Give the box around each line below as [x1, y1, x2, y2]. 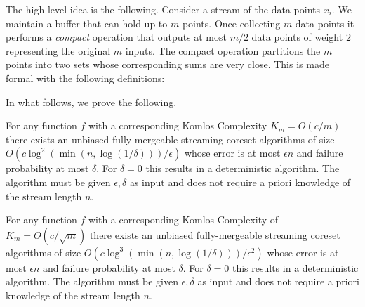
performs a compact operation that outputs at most [6, 30, 227, 44]
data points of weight [251, 30, 343, 44]
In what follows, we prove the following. [6, 94, 177, 109]
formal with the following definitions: [6, 70, 165, 85]
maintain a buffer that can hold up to [6, 15, 168, 30]
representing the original [6, 43, 111, 58]
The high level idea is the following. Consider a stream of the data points [6, 2, 320, 16]
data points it [295, 15, 354, 30]
